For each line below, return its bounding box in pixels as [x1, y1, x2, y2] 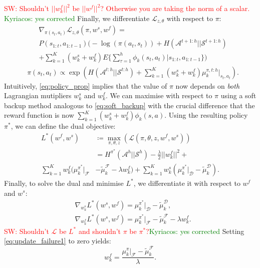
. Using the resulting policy [164, 110, 248, 120]
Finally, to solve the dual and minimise [4, 177, 124, 188]
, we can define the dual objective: [11, 121, 116, 131]
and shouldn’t [78, 225, 121, 236]
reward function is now [4, 110, 74, 120]
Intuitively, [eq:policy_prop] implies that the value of [4, 80, 167, 91]
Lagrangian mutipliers [4, 90, 72, 101]
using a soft [220, 90, 256, 101]
